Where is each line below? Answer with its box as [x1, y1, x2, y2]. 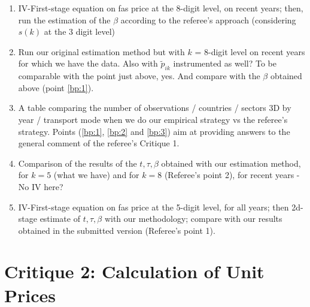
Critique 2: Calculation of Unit [4, 259, 265, 284]
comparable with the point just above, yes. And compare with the [18, 70, 260, 82]
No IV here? [18, 180, 63, 192]
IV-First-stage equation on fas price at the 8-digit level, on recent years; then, [18, 2, 303, 14]
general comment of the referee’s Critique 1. [18, 137, 180, 149]
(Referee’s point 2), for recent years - [164, 168, 300, 181]
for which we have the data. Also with [18, 57, 158, 70]
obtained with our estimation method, [161, 156, 301, 169]
